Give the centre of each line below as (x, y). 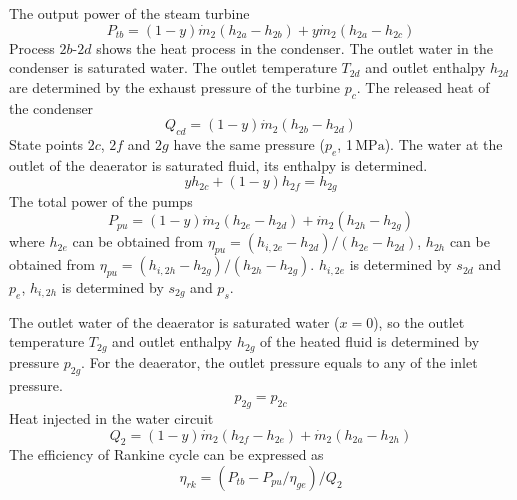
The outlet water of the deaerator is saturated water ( (174, 321)
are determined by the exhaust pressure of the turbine (174, 86)
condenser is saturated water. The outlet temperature (173, 67)
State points (46, 143)
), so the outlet (419, 321)
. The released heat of (423, 86)
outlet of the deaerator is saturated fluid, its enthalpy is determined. (218, 164)
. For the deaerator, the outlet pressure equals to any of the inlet (279, 361)
